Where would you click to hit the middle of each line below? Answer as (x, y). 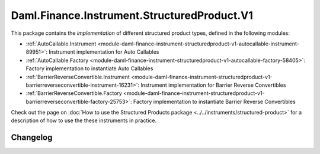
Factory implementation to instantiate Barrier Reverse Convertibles (215, 101)
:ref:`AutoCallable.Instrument (61, 44)
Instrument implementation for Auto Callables (104, 52)
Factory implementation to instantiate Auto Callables (89, 68)
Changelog (32, 138)
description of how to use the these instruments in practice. (84, 120)
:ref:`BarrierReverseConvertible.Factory (74, 93)
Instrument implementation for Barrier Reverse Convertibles (213, 85)
